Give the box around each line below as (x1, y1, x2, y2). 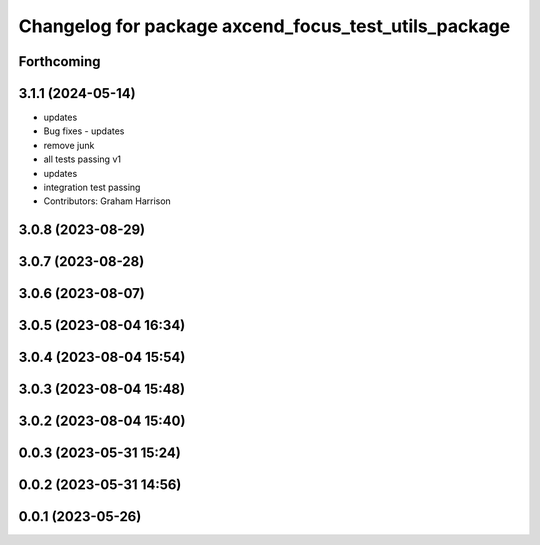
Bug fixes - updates (43, 125, 125, 137)
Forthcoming (18, 53, 101, 70)
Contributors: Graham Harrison (43, 195, 172, 207)
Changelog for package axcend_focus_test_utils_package (18, 15, 511, 37)
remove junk (43, 139, 95, 151)
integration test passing (43, 181, 141, 194)
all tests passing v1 (43, 153, 122, 165)
